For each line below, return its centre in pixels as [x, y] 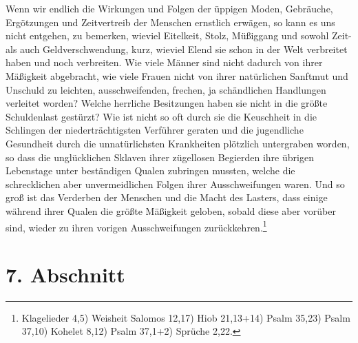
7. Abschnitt [65, 274]
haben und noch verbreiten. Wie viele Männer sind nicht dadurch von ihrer [164, 62]
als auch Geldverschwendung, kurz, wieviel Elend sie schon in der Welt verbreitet [177, 49]
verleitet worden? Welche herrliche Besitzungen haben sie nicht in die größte [167, 103]
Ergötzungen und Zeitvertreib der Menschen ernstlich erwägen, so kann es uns [170, 22]
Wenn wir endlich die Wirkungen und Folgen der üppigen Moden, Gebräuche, [169, 8]
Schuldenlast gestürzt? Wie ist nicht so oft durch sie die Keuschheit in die [161, 116]
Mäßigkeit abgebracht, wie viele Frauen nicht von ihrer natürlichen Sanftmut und [177, 75]
